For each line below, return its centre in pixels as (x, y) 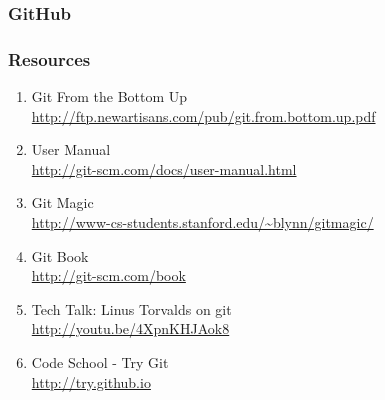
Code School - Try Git (100, 362)
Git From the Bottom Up (109, 96)
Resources (49, 58)
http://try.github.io (91, 381)
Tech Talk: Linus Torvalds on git (131, 308)
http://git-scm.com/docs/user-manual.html (164, 168)
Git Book (60, 255)
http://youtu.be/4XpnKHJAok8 (130, 328)
